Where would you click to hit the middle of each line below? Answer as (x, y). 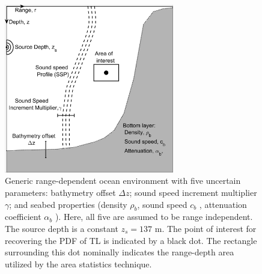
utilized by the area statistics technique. (78, 263)
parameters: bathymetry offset (60, 192)
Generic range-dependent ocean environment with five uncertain (123, 181)
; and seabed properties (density (68, 204)
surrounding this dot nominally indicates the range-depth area (120, 252)
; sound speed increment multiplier (193, 192)
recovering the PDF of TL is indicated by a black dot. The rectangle (131, 240)
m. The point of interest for (206, 228)
